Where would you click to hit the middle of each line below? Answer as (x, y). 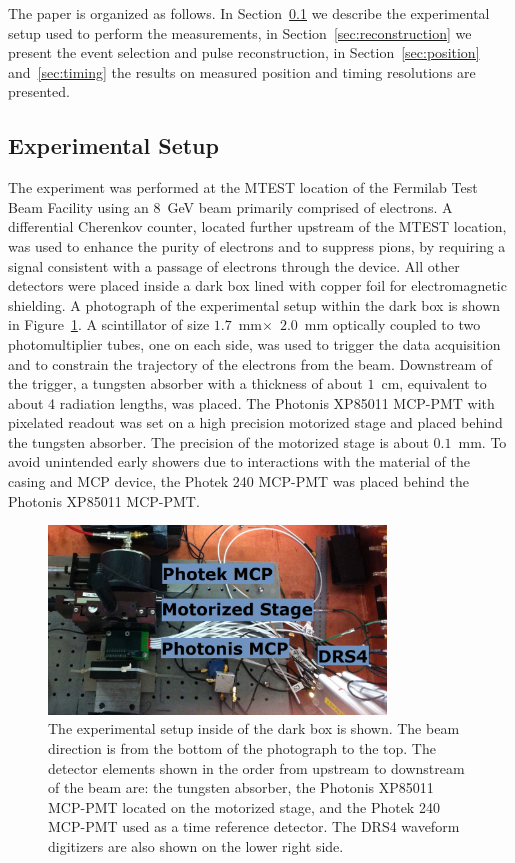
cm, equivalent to (434, 383)
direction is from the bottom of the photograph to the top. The (242, 747)
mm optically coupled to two (392, 324)
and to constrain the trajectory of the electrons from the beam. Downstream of (250, 363)
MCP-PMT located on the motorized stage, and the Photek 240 (244, 806)
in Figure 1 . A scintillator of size (109, 324)
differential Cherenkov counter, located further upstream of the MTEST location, (257, 226)
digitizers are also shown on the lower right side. (196, 845)
